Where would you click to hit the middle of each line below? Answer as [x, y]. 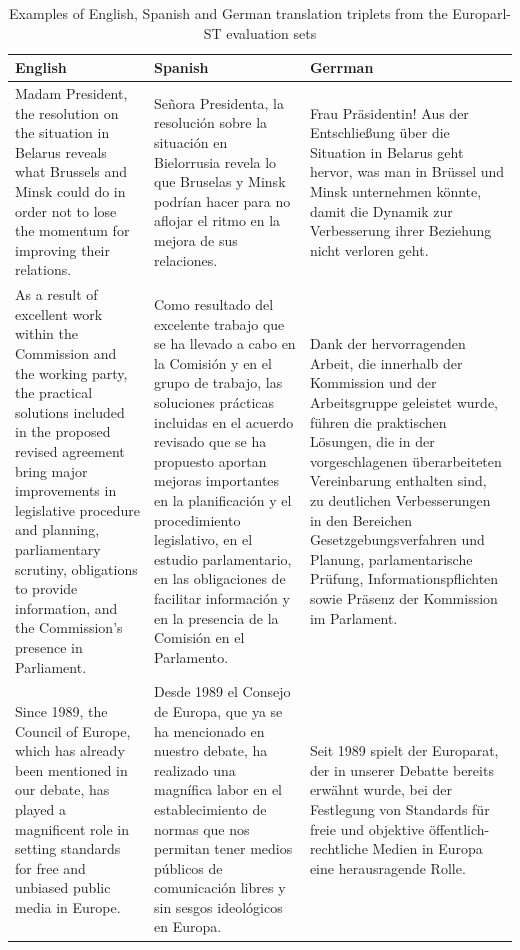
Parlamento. [191, 656]
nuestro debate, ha [211, 750]
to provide [46, 588]
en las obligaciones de [220, 578]
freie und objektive [367, 828]
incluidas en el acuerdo [224, 421]
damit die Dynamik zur [381, 210]
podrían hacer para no [222, 200]
